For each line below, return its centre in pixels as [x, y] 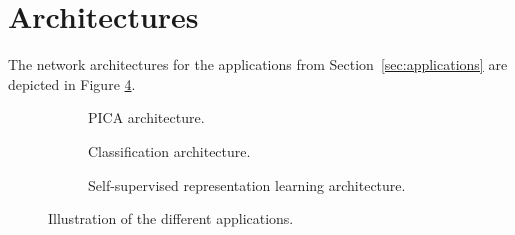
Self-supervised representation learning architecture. [247, 184]
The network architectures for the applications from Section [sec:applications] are [258, 64]
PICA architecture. [146, 117]
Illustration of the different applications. [171, 218]
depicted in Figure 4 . [72, 83]
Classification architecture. [169, 150]
